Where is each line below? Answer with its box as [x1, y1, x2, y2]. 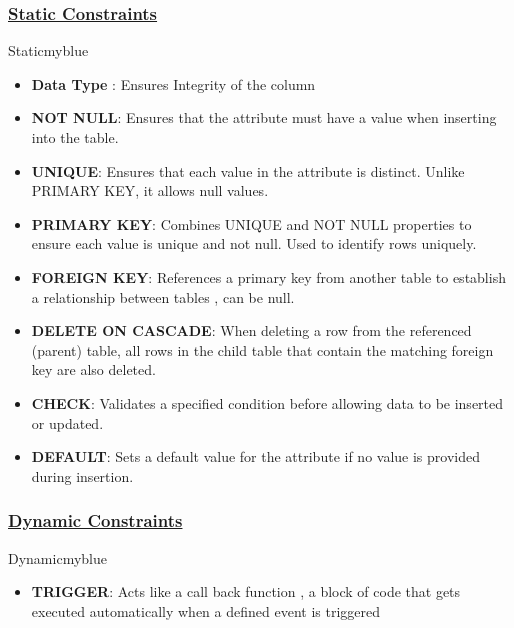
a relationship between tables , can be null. [31, 286, 295, 307]
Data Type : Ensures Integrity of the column [31, 73, 316, 94]
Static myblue [8, 40, 89, 61]
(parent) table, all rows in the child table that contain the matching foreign [31, 339, 494, 360]
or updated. [31, 412, 104, 433]
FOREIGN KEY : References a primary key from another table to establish [31, 266, 506, 287]
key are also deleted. [31, 359, 156, 380]
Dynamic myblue [8, 547, 107, 568]
